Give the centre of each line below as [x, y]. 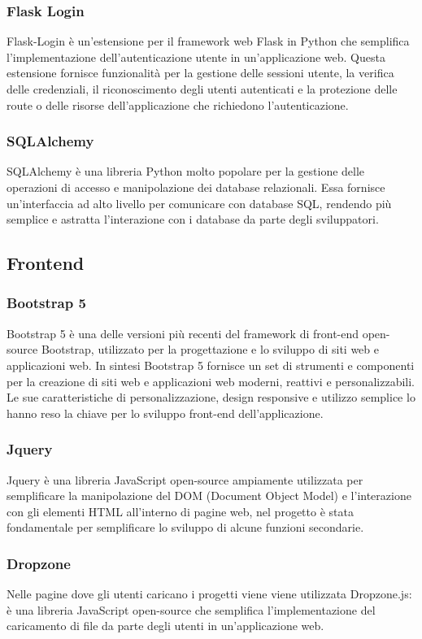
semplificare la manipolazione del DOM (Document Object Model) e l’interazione [209, 496]
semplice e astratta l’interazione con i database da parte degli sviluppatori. [193, 219]
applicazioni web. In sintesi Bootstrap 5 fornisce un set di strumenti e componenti [211, 365]
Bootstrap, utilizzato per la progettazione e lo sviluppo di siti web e [210, 349]
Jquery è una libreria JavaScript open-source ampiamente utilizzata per [185, 479]
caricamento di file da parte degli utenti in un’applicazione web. [165, 626]
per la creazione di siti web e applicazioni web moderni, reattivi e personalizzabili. [211, 381]
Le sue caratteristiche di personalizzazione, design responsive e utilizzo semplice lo [211, 397]
